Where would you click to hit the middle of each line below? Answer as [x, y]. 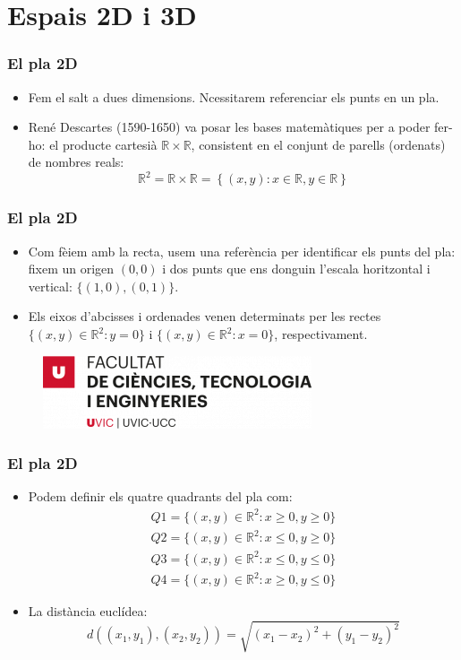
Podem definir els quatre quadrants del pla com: [160, 496]
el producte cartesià [103, 144]
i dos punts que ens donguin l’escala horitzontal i [296, 269]
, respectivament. [321, 334]
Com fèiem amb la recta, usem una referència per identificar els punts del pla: [242, 251]
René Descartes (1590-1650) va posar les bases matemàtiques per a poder [229, 127]
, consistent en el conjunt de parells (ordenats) [318, 144]
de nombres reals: [76, 162]
